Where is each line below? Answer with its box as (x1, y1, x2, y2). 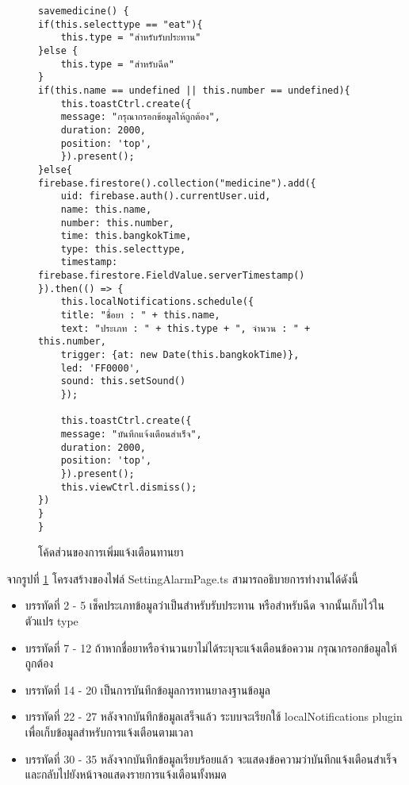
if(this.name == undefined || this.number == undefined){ (38, 84, 350, 96)
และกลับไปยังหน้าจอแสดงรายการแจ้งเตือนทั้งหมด (25, 766, 227, 783)
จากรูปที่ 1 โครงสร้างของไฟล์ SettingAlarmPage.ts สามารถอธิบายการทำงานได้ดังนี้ (6, 570, 358, 587)
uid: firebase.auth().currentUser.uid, (60, 190, 271, 202)
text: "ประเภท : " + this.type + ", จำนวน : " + (60, 322, 311, 334)
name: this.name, (60, 203, 152, 215)
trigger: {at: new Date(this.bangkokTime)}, (60, 349, 300, 361)
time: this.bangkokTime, (60, 230, 192, 242)
